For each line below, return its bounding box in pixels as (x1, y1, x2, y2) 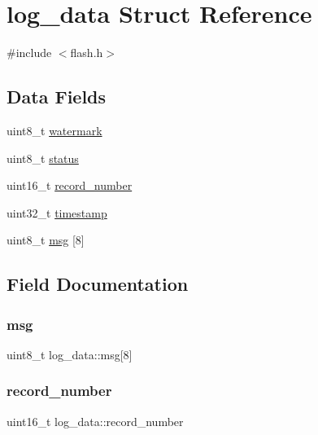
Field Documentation (7, 271, 189, 297)
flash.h (70, 44, 103, 61)
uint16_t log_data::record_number (7, 412, 184, 429)
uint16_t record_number (7, 177, 133, 194)
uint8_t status (7, 149, 79, 166)
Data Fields (7, 84, 107, 109)
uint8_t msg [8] (7, 231, 85, 248)
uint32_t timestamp (7, 204, 107, 221)
